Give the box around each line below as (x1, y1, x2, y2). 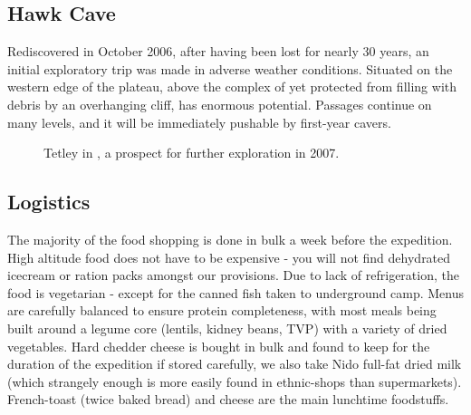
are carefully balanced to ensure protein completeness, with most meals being (7, 301, 437, 320)
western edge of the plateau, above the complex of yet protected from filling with (7, 77, 457, 96)
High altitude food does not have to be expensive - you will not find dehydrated (7, 247, 451, 266)
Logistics (7, 188, 91, 216)
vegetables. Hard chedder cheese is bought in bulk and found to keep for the (7, 336, 430, 355)
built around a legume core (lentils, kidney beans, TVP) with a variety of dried (7, 318, 447, 337)
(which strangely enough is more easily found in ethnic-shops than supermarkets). (7, 372, 462, 391)
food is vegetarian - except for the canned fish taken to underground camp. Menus (7, 283, 465, 302)
